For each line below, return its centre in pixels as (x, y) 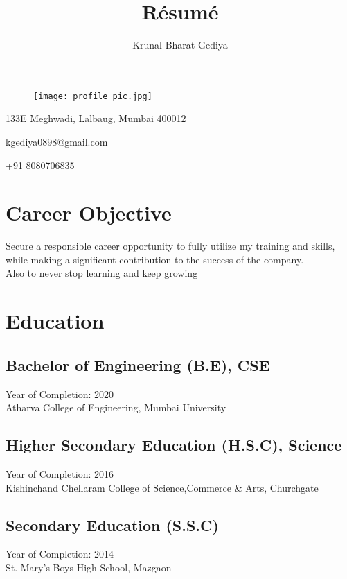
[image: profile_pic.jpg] (93, 96)
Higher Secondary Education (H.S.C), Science (174, 445)
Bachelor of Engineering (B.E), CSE (138, 364)
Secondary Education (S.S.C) (112, 525)
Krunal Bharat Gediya (180, 45)
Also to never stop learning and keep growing (102, 273)
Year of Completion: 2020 (60, 394)
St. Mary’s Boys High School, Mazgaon (89, 568)
